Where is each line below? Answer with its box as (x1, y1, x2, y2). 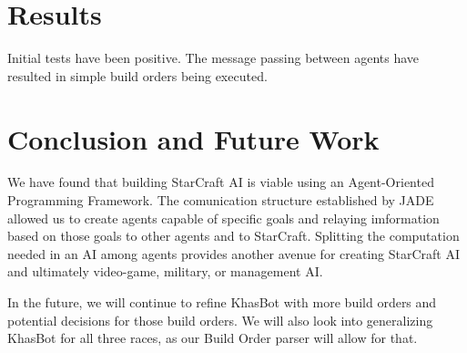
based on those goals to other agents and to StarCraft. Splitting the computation (7, 226, 460, 245)
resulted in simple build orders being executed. (7, 66, 268, 85)
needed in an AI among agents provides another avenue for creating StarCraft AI (7, 244, 460, 263)
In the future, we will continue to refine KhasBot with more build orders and (7, 293, 437, 311)
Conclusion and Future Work (7, 119, 380, 157)
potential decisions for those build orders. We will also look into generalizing (7, 310, 433, 329)
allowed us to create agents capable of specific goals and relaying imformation (7, 208, 440, 227)
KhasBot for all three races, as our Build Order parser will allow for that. (7, 328, 418, 348)
